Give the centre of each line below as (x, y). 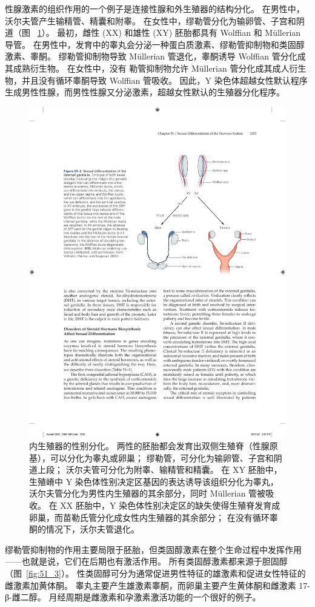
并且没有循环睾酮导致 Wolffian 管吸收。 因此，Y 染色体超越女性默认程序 (164, 80)
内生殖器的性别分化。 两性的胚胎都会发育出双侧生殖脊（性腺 (149, 446)
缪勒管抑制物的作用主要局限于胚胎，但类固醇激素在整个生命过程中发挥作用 (153, 549)
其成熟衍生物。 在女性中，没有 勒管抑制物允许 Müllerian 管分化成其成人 (147, 68)
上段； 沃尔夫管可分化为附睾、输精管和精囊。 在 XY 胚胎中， (160, 470)
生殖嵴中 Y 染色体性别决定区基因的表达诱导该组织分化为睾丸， (154, 481)
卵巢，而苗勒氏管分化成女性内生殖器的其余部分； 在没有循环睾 (154, 517)
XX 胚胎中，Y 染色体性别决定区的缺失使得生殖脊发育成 (170, 505)
